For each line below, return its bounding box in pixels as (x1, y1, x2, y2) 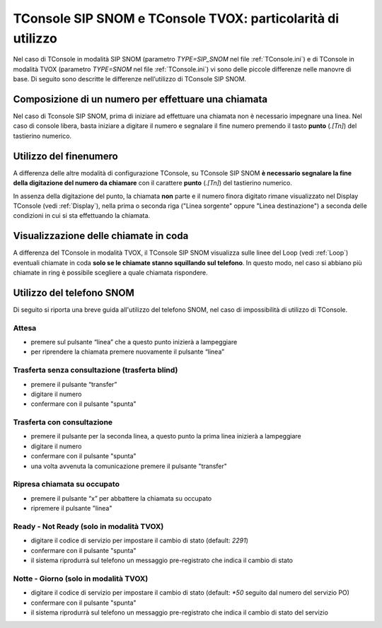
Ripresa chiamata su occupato (13, 479, 120, 489)
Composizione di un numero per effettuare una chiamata (13, 93, 268, 105)
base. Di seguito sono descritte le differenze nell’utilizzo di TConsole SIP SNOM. (13, 75, 247, 83)
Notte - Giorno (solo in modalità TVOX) (13, 574, 149, 583)
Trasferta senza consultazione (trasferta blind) (13, 365, 178, 375)
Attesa (13, 322, 37, 332)
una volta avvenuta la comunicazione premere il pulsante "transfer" (30, 462, 228, 470)
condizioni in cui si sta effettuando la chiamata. (13, 211, 151, 220)
